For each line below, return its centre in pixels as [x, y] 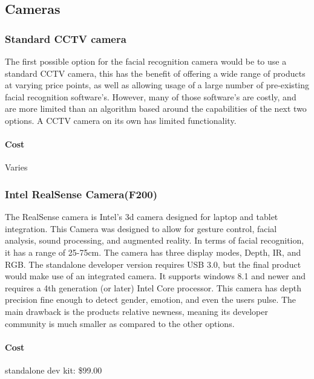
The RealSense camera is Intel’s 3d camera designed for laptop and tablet [142, 217]
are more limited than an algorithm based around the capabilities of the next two [156, 109]
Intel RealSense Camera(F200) [81, 194]
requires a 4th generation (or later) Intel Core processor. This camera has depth [153, 287]
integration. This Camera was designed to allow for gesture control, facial [141, 228]
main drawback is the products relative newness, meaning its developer [136, 311]
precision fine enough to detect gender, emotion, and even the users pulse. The [151, 300]
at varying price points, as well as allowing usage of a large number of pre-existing [157, 85]
